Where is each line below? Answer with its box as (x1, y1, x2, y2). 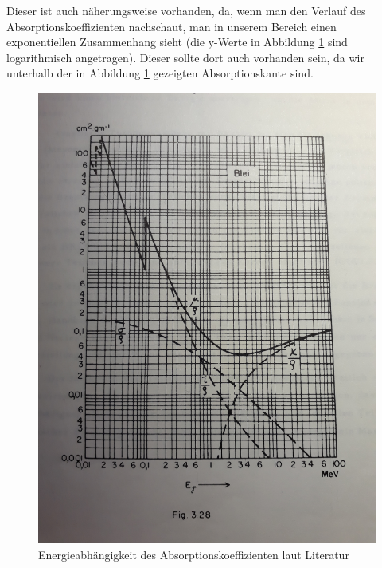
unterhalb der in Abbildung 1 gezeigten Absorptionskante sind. (6, 65, 314, 81)
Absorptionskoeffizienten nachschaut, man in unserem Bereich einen (6, 18, 337, 34)
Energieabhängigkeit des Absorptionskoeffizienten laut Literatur (38, 546, 349, 562)
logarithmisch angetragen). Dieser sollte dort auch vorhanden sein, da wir (6, 49, 364, 65)
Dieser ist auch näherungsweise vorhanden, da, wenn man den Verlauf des (6, 2, 366, 18)
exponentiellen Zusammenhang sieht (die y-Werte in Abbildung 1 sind (6, 34, 348, 50)
